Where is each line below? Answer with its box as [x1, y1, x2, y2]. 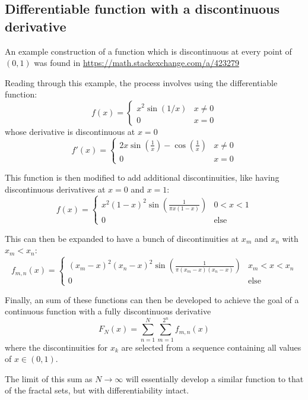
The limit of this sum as [5, 372, 93, 385]
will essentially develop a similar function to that [125, 372, 304, 385]
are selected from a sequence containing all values [121, 341, 301, 353]
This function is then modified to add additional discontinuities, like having [5, 171, 280, 184]
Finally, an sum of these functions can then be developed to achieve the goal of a [5, 293, 299, 305]
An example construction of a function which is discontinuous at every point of [5, 45, 292, 57]
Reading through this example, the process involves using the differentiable [5, 76, 278, 89]
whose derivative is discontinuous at [5, 125, 135, 137]
